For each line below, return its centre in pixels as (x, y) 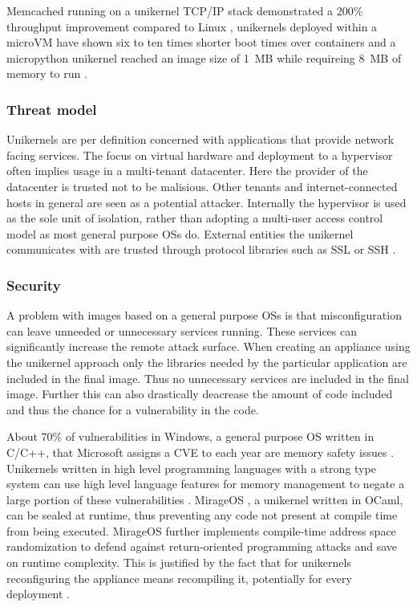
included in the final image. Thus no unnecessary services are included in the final (208, 378)
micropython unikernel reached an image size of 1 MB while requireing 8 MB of (204, 57)
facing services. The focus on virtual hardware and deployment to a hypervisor (200, 155)
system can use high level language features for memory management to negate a (206, 484)
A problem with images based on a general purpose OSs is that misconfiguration (204, 315)
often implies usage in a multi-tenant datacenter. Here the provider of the (187, 171)
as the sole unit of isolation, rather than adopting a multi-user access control (195, 218)
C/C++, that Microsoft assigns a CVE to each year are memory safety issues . (200, 452)
